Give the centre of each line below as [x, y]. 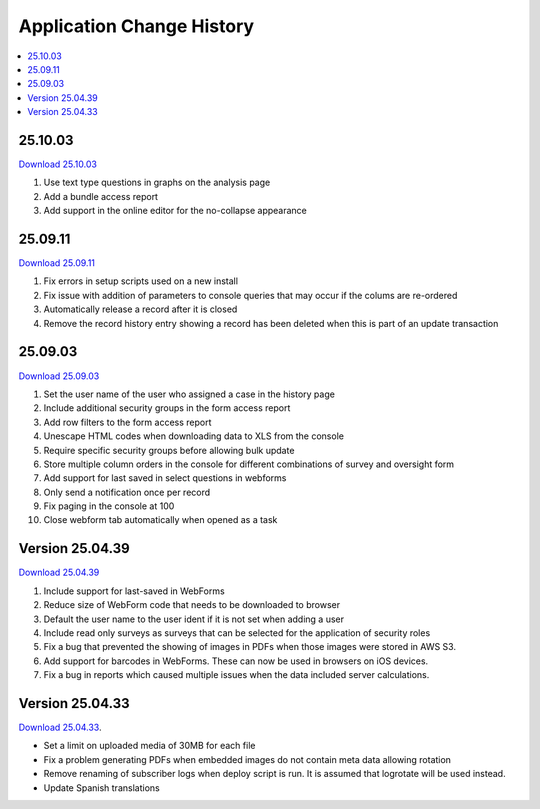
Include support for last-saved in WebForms [134, 591]
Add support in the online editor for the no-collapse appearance [175, 211]
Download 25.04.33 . [60, 727]
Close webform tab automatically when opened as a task [160, 520]
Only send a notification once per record [127, 492]
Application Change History [136, 26]
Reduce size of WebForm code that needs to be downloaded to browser [191, 605]
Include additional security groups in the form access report [167, 408]
